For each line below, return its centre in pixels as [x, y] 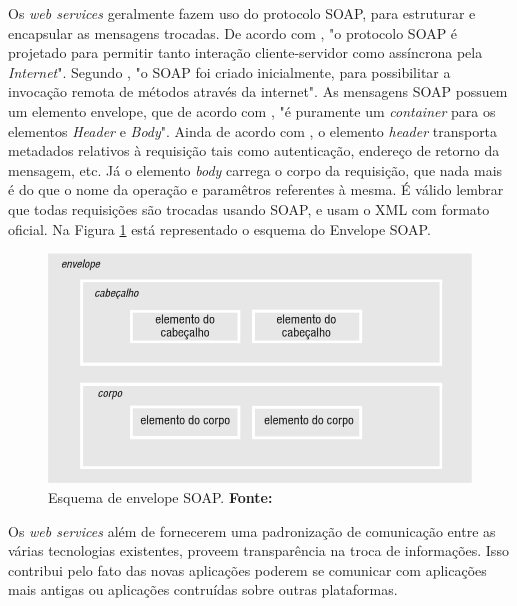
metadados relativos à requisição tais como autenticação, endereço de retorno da [254, 150]
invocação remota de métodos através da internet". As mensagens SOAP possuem [258, 91]
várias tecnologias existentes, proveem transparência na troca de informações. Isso [258, 550]
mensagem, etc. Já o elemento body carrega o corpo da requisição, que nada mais [255, 169]
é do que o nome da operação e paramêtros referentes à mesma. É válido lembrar [256, 189]
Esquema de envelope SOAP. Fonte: [160, 497]
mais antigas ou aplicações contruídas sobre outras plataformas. [203, 589]
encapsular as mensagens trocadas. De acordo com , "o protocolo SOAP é [233, 32]
